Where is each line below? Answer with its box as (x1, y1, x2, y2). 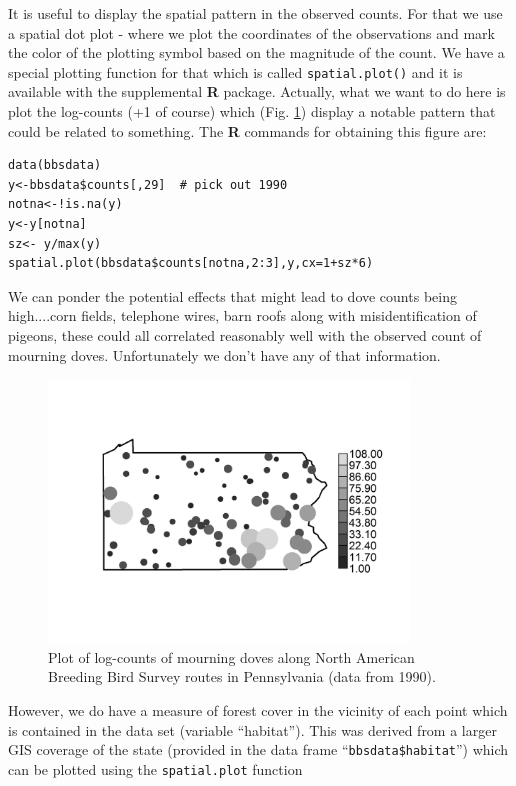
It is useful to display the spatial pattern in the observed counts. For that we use (8, 3, 503, 23)
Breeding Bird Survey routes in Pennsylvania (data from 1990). (48, 666, 436, 687)
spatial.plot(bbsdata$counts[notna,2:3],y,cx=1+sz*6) (8, 256, 374, 271)
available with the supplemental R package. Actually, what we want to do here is (8, 81, 506, 102)
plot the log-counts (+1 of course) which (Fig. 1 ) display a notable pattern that (8, 101, 496, 122)
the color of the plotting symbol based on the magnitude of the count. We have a (8, 42, 505, 63)
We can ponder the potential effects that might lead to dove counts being (8, 285, 457, 306)
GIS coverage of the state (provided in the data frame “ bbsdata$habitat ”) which (8, 739, 509, 760)
